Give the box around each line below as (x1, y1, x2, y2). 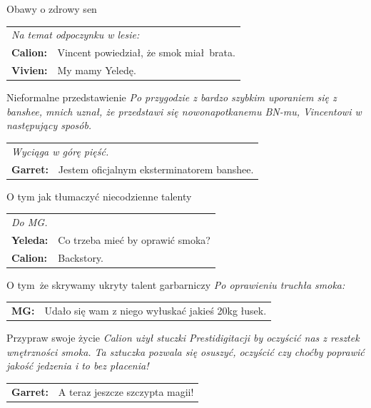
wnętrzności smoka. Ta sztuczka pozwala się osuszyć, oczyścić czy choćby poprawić (6, 344, 365, 359)
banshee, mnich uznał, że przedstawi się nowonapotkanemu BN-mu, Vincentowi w (6, 103, 362, 118)
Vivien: (11, 63, 48, 78)
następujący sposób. (6, 118, 92, 133)
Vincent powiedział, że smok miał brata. (57, 45, 235, 60)
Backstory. (58, 250, 103, 265)
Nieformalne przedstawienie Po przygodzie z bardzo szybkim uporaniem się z (6, 90, 337, 105)
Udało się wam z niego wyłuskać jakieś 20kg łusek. (44, 303, 267, 318)
